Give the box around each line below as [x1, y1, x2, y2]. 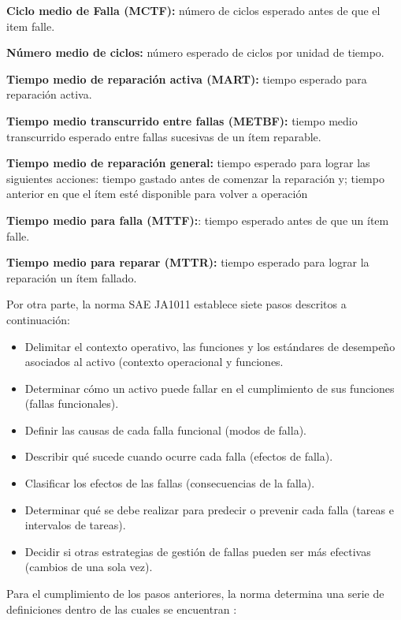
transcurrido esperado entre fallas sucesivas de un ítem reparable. [6, 128, 321, 144]
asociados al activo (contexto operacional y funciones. [24, 353, 284, 370]
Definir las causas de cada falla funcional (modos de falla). [24, 421, 306, 438]
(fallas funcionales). [24, 395, 119, 412]
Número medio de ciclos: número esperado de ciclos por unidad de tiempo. [6, 44, 384, 61]
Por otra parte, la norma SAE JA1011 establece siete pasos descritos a [6, 296, 347, 312]
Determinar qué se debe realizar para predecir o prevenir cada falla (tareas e [24, 501, 394, 517]
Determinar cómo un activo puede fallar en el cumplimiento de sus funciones [24, 379, 395, 396]
